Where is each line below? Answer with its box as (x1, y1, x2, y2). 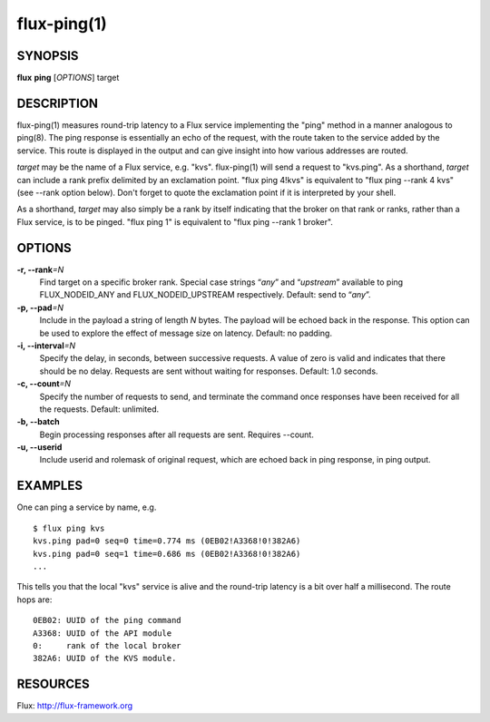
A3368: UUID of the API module (33, 628, 172, 639)
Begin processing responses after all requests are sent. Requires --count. (39, 429, 315, 440)
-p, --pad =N (16, 302, 64, 313)
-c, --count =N (16, 378, 72, 389)
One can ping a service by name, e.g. (16, 502, 157, 512)
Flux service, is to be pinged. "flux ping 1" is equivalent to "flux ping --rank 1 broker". (16, 216, 333, 227)
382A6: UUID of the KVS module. (33, 653, 177, 664)
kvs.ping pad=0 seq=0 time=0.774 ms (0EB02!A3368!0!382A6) (33, 536, 301, 546)
